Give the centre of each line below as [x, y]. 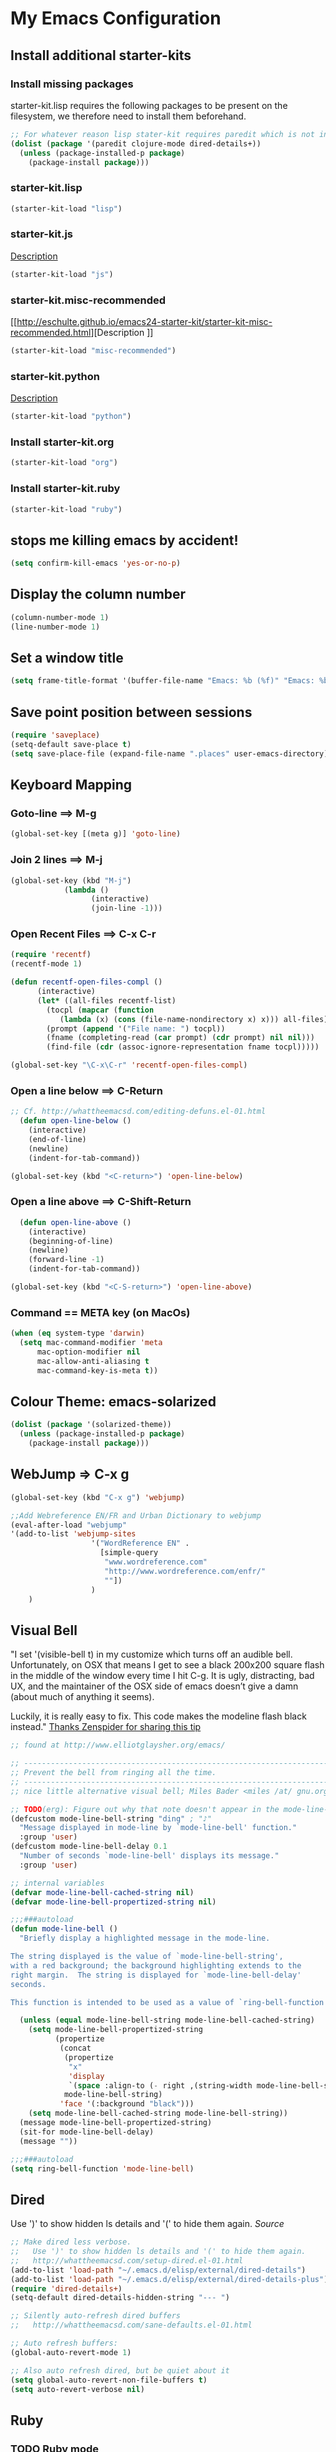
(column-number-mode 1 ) [60, 617]
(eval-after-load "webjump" [69, 1525]
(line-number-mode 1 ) [55, 627]
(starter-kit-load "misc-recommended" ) [93, 351]
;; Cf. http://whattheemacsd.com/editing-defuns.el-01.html [138, 1112]
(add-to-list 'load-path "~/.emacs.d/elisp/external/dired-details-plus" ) [169, 2279]
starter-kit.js [41, 234]
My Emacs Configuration [116, 18]
